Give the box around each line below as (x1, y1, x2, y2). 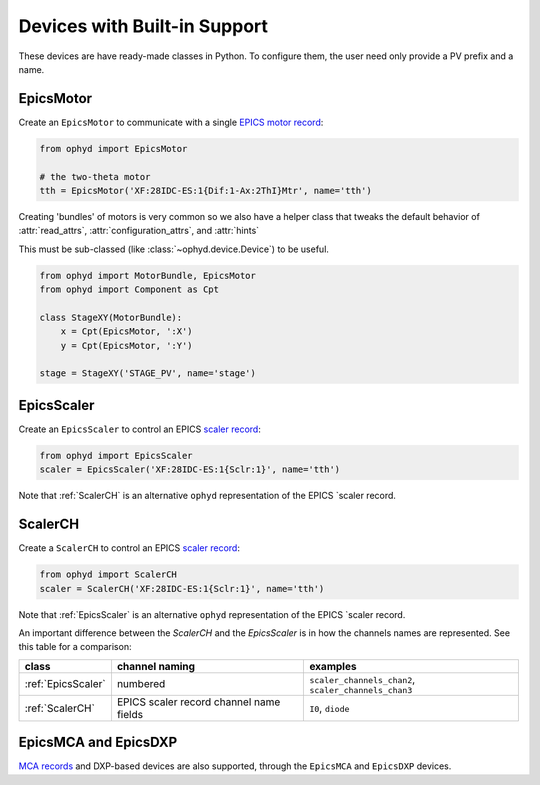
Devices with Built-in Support (18, 15, 269, 37)
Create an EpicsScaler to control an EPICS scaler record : (18, 423, 262, 435)
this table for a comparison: (18, 641, 132, 653)
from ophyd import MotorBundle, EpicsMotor (39, 270, 257, 281)
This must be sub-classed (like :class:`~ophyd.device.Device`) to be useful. (18, 243, 330, 255)
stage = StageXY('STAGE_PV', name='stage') (39, 368, 257, 379)
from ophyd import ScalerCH (39, 569, 177, 580)
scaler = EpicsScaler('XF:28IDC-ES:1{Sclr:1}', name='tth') (39, 464, 341, 475)
